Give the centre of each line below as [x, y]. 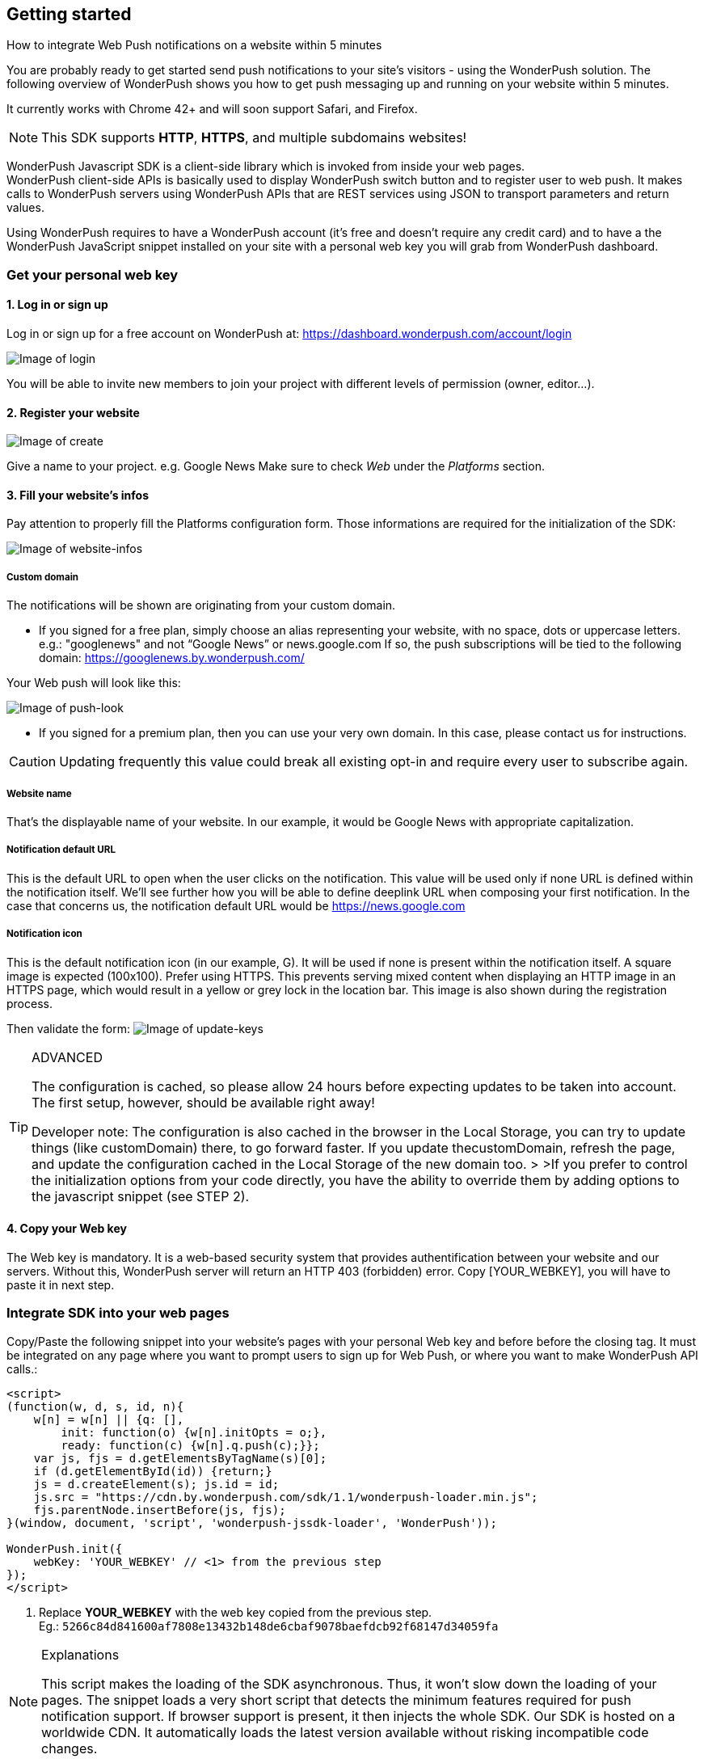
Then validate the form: [69, 1028]
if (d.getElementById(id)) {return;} [153, 1471]
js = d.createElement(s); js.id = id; [156, 1484]
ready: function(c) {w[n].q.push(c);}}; [190, 1445]
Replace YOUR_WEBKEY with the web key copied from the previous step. [236, 1612]
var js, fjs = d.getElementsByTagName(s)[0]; [180, 1458]
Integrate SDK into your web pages [118, 1313]
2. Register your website [73, 412]
